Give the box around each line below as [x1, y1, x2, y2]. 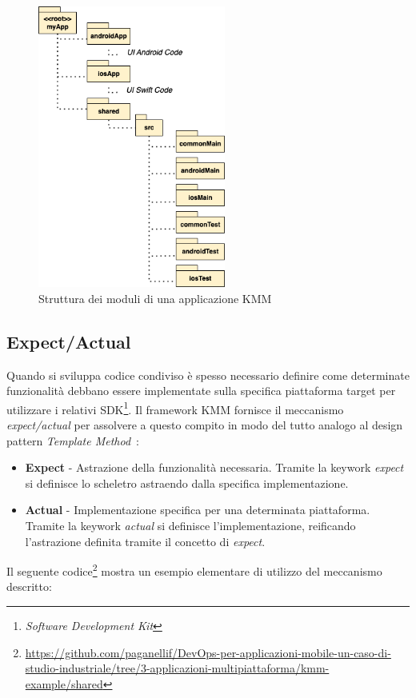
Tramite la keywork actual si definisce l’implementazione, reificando [25, 517, 356, 533]
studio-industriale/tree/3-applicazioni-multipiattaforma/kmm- [25, 660, 330, 676]
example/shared [25, 675, 103, 692]
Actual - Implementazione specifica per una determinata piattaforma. [25, 501, 370, 518]
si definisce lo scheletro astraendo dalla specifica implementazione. [25, 474, 349, 491]
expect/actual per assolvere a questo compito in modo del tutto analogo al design [6, 416, 403, 433]
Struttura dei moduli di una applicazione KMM [38, 289, 272, 306]
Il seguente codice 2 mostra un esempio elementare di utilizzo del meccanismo [6, 560, 382, 579]
